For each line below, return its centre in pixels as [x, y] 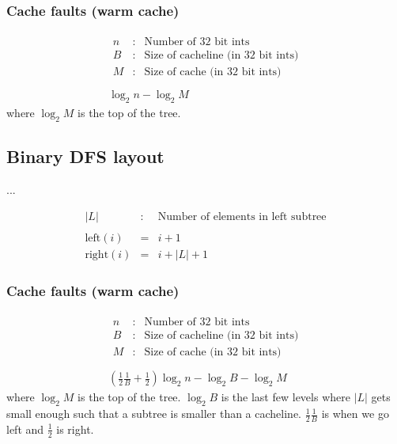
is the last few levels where [285, 397]
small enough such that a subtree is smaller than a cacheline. [154, 414]
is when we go [355, 414]
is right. [75, 429]
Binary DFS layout [85, 156]
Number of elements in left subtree [242, 216]
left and [25, 429]
